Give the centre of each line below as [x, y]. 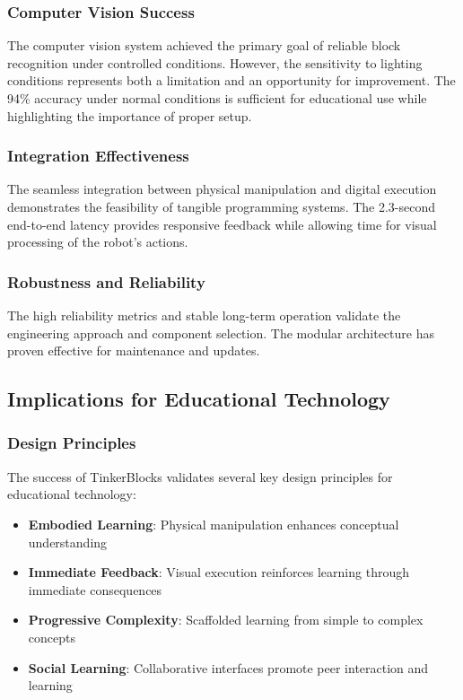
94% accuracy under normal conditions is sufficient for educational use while [217, 98]
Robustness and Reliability [106, 281]
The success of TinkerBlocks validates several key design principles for [200, 476]
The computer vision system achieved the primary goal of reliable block [204, 45]
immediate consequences [95, 589]
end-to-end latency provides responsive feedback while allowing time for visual [222, 224]
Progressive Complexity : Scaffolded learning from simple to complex [226, 620]
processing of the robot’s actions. [98, 242]
